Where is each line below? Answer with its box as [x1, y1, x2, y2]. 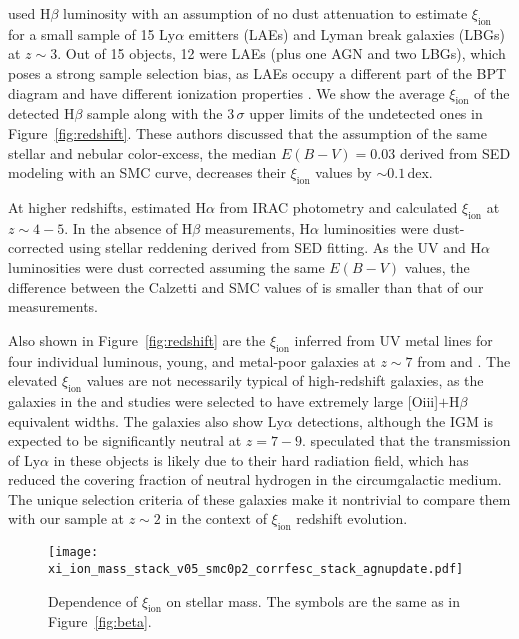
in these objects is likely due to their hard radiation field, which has [53, 449, 469, 470]
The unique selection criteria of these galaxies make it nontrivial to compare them [8, 488, 511, 509]
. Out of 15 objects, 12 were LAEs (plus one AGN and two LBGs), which [57, 43, 506, 64]
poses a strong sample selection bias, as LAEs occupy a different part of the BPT [8, 62, 507, 83]
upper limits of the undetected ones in [249, 103, 483, 124]
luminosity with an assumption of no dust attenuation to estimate [63, 3, 468, 23]
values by [315, 162, 372, 183]
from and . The [417, 350, 511, 371]
